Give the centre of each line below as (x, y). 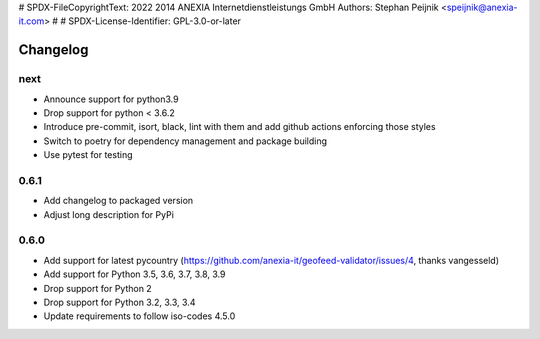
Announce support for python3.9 (111, 99)
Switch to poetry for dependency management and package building (185, 141)
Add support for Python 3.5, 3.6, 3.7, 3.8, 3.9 (134, 274)
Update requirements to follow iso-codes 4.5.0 (139, 316)
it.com (31, 21)
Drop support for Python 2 (97, 288)
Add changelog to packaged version (118, 201)
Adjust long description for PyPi (109, 214)
